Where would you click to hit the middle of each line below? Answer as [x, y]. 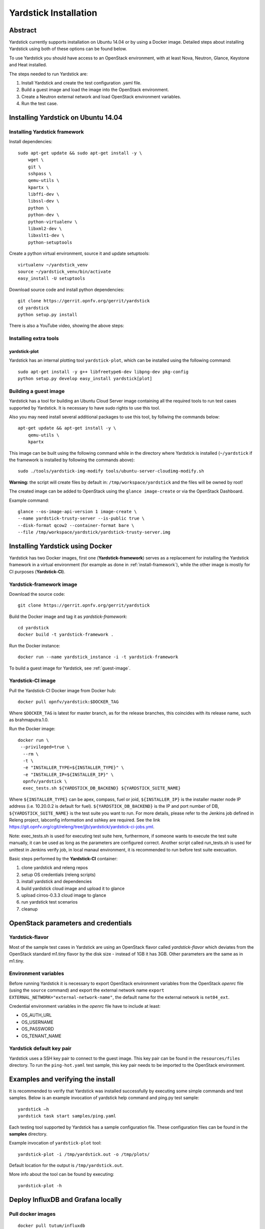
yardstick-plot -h [40, 1185]
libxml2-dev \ [45, 229]
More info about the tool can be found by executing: [62, 1174]
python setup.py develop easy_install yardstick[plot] [85, 379]
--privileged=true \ [45, 747]
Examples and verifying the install [62, 1079]
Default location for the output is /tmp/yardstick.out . [66, 1166]
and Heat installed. [28, 65]
